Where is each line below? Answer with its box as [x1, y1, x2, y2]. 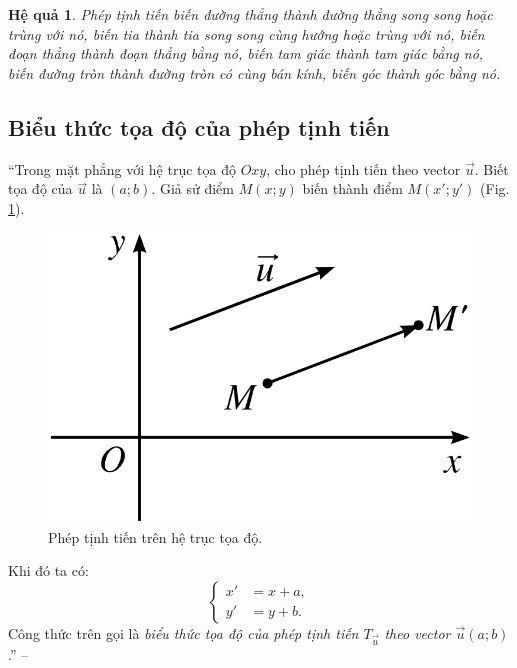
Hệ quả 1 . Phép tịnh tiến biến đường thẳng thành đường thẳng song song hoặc [8, 4, 493, 24]
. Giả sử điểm [151, 178, 234, 199]
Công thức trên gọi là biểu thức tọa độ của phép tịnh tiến [8, 622, 359, 643]
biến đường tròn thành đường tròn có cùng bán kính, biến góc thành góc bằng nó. [8, 62, 501, 83]
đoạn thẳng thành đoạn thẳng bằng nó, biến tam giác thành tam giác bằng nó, [8, 43, 484, 64]
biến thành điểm [302, 178, 403, 199]
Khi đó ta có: [8, 560, 89, 581]
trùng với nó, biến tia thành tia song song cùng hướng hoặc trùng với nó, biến [8, 23, 485, 44]
